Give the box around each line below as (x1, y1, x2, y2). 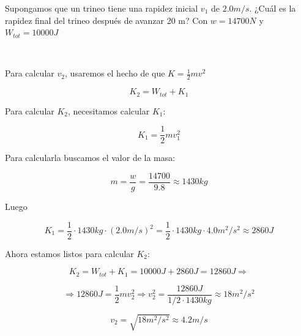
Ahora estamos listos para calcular (5, 247, 134, 259)
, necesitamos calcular (68, 104, 150, 117)
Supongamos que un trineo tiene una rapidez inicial (5, 2, 198, 14)
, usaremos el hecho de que (64, 67, 165, 80)
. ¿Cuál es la (249, 2, 296, 14)
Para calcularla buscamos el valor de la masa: (5, 151, 176, 164)
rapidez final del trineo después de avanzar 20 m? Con (5, 13, 208, 26)
